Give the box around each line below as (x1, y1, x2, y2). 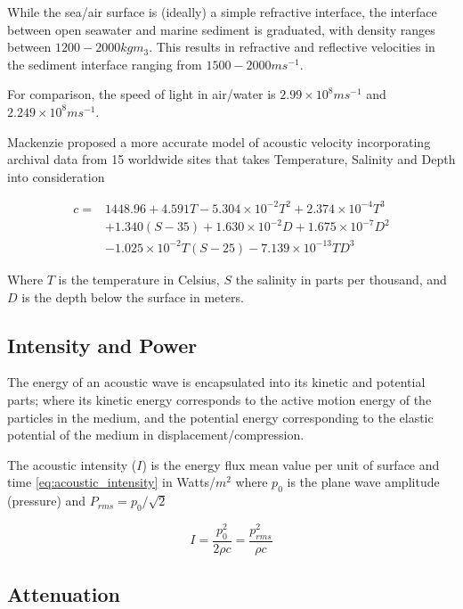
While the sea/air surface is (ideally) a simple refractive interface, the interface (7, 3, 437, 21)
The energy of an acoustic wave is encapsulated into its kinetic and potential (7, 373, 426, 391)
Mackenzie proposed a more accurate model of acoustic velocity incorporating (7, 132, 431, 151)
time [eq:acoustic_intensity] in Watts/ (7, 473, 215, 491)
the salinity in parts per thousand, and (235, 269, 447, 288)
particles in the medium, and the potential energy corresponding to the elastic (7, 407, 434, 426)
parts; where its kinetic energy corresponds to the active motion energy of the (7, 390, 432, 408)
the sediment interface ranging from (7, 54, 202, 73)
